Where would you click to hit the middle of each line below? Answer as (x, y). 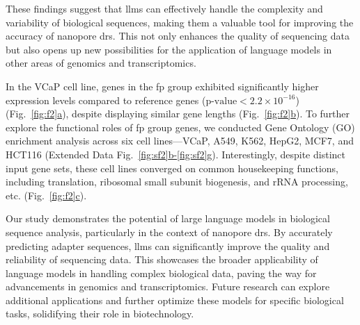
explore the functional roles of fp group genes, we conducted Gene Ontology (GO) (180, 127)
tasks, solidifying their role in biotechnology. (100, 314)
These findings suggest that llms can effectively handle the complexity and (164, 8)
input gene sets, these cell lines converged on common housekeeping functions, (172, 168)
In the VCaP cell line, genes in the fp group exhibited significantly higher (162, 86)
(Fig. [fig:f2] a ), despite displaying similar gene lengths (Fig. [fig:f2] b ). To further (178, 114)
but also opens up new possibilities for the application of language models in (169, 49)
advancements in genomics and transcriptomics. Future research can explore (168, 286)
